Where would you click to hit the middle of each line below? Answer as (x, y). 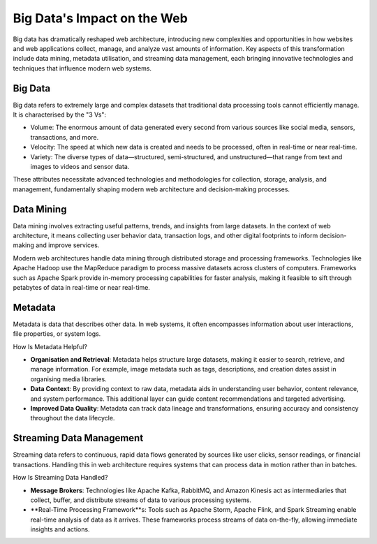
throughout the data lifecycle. (73, 418)
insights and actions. (60, 529)
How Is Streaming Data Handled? (60, 478)
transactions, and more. (65, 137)
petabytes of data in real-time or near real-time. (81, 287)
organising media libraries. (69, 379)
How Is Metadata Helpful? (50, 346)
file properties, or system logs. (57, 334)
